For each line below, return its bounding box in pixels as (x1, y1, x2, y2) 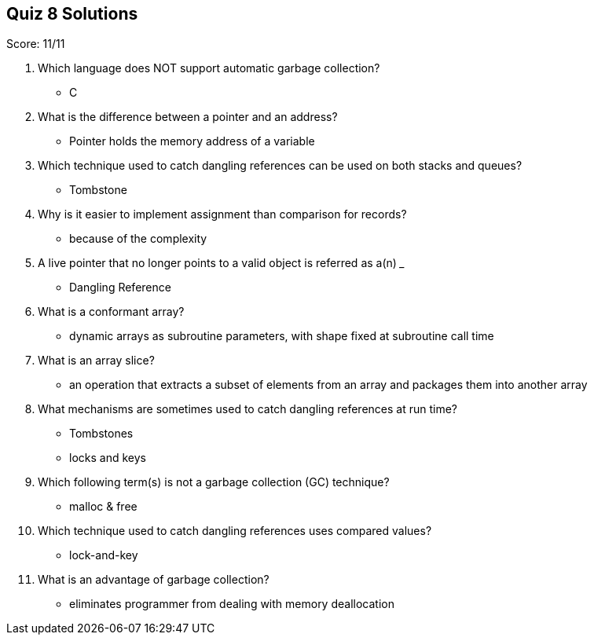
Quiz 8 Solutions (6, 4, 138, 24)
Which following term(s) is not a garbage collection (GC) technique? (38, 475, 390, 489)
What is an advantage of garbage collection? (38, 573, 269, 587)
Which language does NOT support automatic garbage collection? (38, 61, 380, 75)
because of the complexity (69, 232, 207, 246)
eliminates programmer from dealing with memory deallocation (69, 597, 394, 611)
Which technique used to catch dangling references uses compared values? (38, 524, 432, 538)
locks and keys (69, 451, 146, 465)
